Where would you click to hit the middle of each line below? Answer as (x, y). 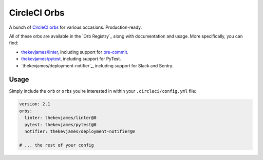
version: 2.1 (35, 104)
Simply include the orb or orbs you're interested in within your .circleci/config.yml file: (103, 91)
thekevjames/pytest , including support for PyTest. (71, 59)
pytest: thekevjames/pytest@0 (61, 125)
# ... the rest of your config (57, 145)
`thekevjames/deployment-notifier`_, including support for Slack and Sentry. (97, 65)
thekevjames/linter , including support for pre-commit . (75, 52)
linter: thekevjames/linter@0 (61, 118)
